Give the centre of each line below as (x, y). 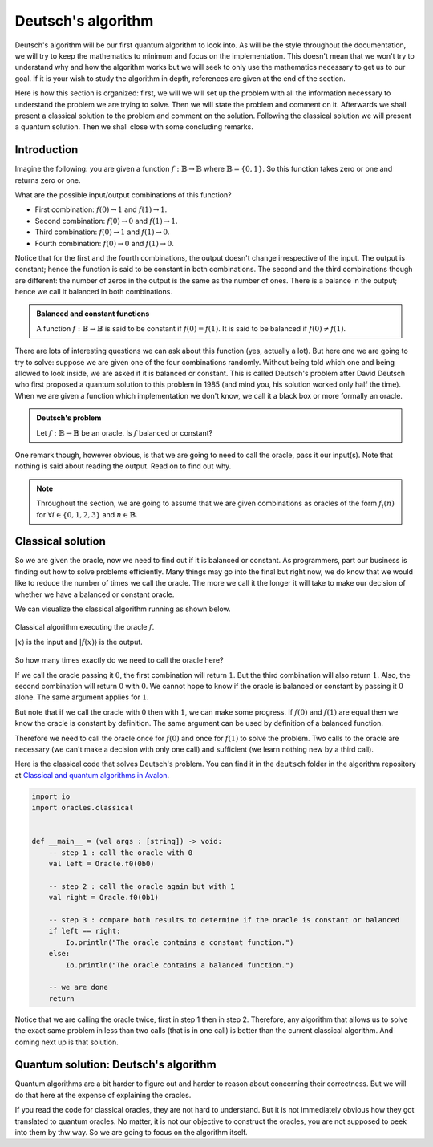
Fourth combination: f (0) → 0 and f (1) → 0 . (104, 243)
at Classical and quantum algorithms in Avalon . (92, 775)
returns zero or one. (48, 180)
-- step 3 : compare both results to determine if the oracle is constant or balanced (224, 920)
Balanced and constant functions (93, 314)
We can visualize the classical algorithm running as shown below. (123, 609)
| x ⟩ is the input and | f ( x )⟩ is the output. (79, 642)
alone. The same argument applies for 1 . (82, 697)
